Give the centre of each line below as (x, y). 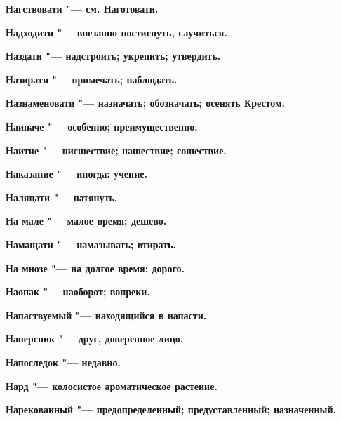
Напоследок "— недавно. (63, 362)
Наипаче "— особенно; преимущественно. (102, 126)
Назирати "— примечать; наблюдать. (92, 79)
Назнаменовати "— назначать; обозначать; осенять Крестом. (146, 103)
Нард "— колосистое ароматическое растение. (112, 386)
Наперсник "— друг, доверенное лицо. (95, 339)
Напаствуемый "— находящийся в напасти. (106, 315)
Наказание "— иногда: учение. (76, 174)
